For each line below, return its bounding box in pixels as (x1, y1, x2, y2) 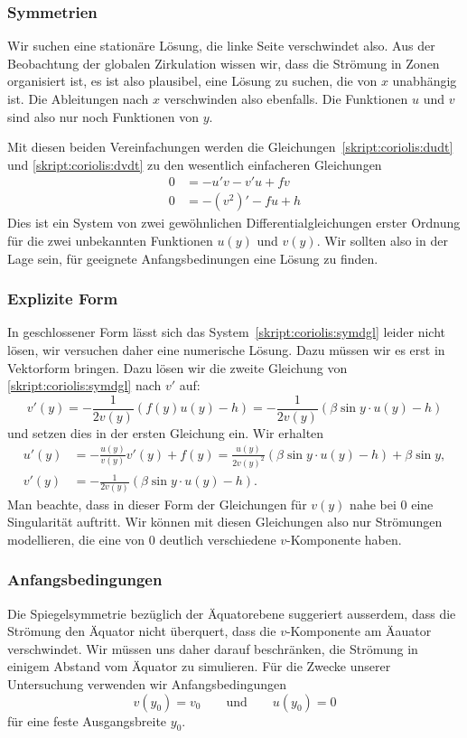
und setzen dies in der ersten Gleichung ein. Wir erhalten (7, 423, 324, 442)
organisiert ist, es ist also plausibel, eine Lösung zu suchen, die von (7, 71, 378, 90)
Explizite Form (7, 287, 118, 310)
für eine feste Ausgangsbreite (7, 711, 167, 730)
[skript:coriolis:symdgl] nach (7, 376, 162, 395)
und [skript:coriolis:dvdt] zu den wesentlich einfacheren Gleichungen (7, 154, 382, 173)
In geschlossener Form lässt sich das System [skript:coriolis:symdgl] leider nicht (7, 322, 445, 341)
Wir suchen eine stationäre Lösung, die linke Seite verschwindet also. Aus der (7, 36, 435, 55)
